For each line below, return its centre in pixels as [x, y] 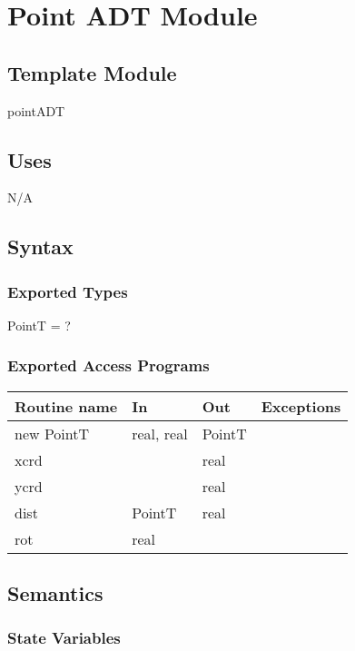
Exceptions [301, 406]
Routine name [66, 406]
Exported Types [68, 291]
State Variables [64, 638]
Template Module [92, 72]
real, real [160, 433]
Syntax [40, 247]
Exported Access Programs [108, 365]
